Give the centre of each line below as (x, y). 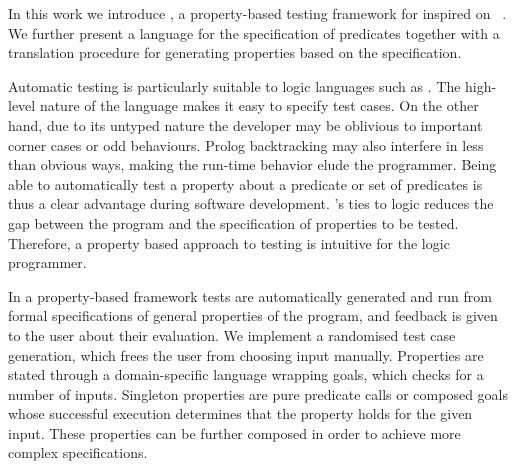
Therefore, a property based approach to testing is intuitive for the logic (229, 242)
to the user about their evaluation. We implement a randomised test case (232, 334)
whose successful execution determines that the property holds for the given (240, 413)
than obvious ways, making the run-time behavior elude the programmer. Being (252, 164)
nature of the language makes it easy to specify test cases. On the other (259, 105)
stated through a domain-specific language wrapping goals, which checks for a (246, 374)
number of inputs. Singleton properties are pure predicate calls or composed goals (258, 393)
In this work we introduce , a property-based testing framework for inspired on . (257, 13)
